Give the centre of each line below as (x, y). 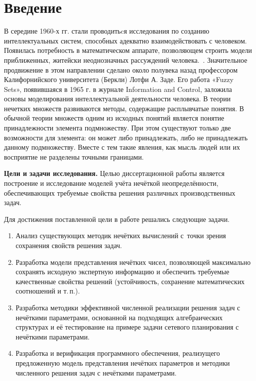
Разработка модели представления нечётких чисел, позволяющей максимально (133, 262)
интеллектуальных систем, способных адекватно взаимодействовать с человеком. (126, 40)
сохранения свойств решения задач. (69, 245)
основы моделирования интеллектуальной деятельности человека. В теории (117, 99)
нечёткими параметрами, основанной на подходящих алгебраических (119, 317)
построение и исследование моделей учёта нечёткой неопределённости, (111, 183)
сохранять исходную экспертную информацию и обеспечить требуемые (122, 272)
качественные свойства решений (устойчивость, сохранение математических (130, 281)
